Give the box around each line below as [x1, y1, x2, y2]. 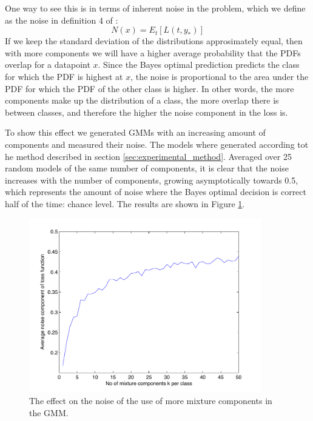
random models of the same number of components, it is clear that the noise [5, 162, 289, 174]
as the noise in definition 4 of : [5, 13, 118, 26]
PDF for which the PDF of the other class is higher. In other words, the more [5, 82, 294, 94]
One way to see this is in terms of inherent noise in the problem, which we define [5, 2, 306, 14]
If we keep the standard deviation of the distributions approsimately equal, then [5, 35, 303, 47]
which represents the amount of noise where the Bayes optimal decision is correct [5, 185, 306, 198]
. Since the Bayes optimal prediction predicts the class [98, 58, 300, 71]
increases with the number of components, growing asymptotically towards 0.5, [5, 173, 298, 186]
